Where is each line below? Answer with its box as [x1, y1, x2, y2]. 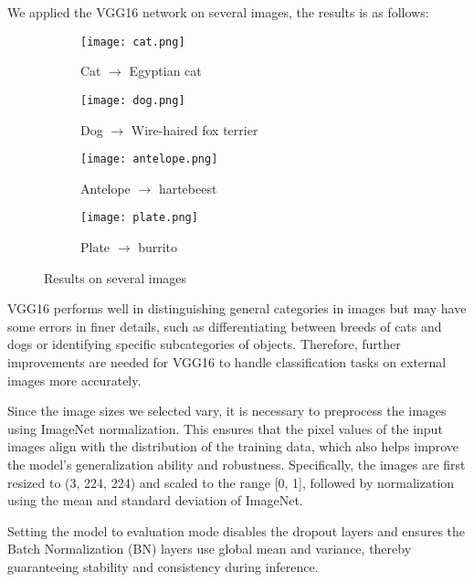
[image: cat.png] [80, 35, 185, 48]
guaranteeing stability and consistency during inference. [7, 556, 319, 576]
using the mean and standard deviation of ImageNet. [7, 491, 303, 510]
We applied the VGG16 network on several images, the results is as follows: [7, 3, 429, 21]
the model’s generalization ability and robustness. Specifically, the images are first [7, 454, 466, 473]
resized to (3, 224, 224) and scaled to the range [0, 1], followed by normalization [7, 472, 455, 492]
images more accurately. [7, 370, 142, 389]
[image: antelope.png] [80, 153, 218, 166]
